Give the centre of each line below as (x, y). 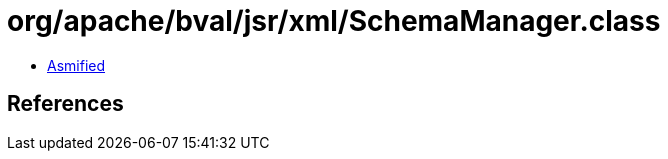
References (65, 104)
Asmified (76, 65)
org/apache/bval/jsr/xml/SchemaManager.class (334, 21)
